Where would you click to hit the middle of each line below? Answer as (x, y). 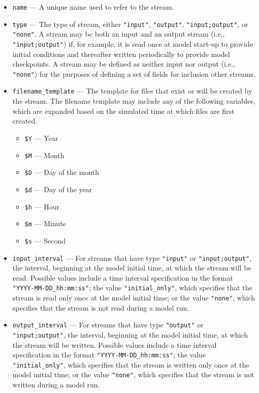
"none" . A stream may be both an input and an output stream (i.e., (119, 34)
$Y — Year (41, 138)
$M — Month (44, 155)
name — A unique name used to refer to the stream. (93, 7)
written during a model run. (56, 385)
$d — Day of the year (58, 189)
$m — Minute (45, 223)
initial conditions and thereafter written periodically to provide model (121, 54)
